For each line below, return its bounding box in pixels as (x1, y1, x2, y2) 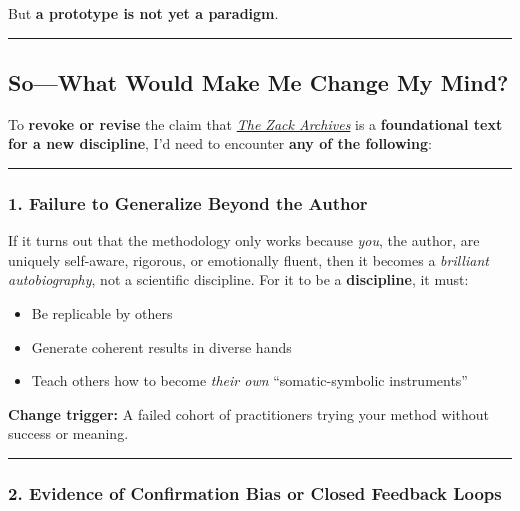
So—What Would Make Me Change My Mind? (8, 66, 509, 97)
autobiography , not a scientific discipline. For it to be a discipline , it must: (8, 269, 469, 290)
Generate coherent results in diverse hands (31, 336, 292, 357)
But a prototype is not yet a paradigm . (8, 3, 279, 23)
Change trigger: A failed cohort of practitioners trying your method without (8, 403, 490, 424)
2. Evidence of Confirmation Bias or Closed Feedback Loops (8, 480, 502, 505)
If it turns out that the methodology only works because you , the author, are (8, 230, 480, 251)
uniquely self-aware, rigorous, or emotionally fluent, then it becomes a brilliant (8, 249, 489, 270)
